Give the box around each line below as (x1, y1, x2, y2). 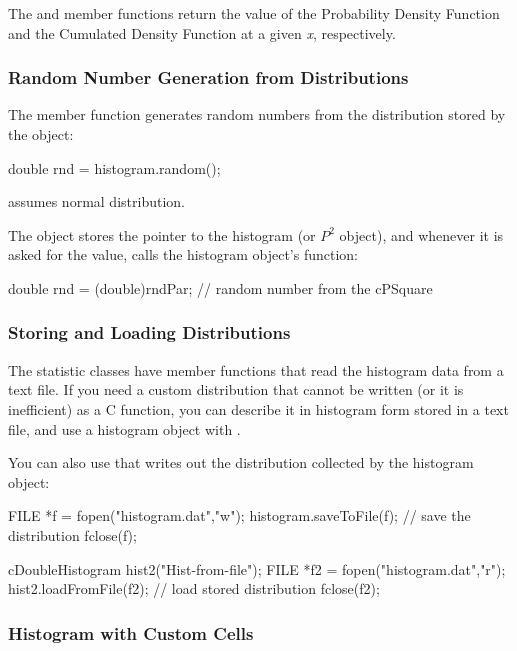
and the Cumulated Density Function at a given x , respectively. (8, 22, 396, 43)
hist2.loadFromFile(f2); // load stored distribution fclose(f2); (8, 578, 380, 599)
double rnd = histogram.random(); (8, 157, 221, 178)
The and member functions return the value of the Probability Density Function (8, 3, 500, 23)
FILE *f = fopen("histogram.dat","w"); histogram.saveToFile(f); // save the (8, 505, 471, 526)
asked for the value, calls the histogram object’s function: (8, 244, 358, 265)
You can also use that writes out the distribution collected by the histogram (8, 452, 474, 473)
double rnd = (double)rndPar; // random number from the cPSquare (8, 277, 433, 298)
